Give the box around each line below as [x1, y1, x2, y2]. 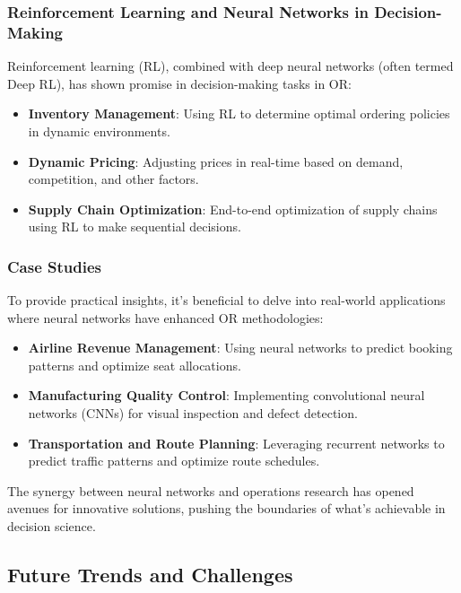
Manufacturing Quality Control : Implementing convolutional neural [28, 386, 425, 405]
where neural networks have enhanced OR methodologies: [7, 308, 324, 327]
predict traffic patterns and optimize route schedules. [28, 451, 320, 470]
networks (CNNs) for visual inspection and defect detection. [28, 404, 358, 423]
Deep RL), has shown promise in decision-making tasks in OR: [7, 74, 352, 92]
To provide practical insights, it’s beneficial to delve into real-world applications [7, 291, 446, 310]
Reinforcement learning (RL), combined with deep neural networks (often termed [7, 57, 454, 75]
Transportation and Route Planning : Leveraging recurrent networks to [28, 433, 445, 452]
